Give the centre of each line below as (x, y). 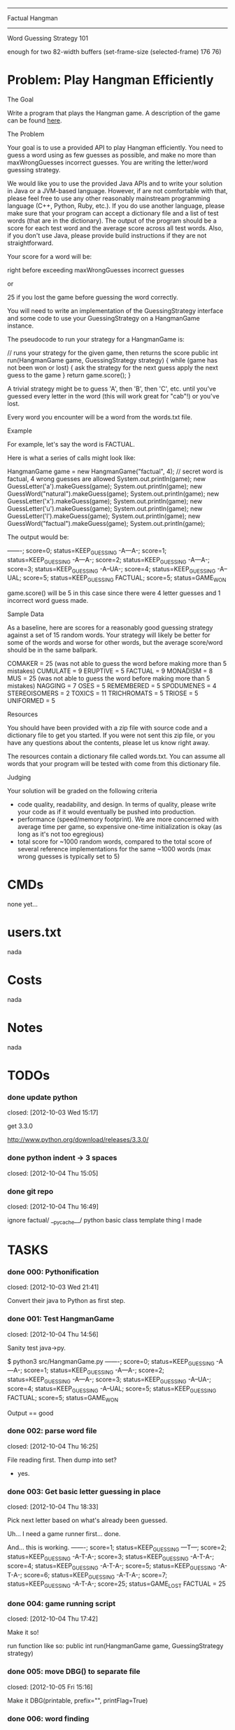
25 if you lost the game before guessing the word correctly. (93, 297)
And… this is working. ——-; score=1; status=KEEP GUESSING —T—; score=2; (117, 1548)
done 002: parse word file (52, 1431)
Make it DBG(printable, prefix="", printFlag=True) (78, 1700)
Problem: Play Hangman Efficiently (111, 80)
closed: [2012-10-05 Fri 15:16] (50, 1687)
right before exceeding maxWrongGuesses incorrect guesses (96, 270)
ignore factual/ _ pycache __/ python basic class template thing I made (105, 1221)
